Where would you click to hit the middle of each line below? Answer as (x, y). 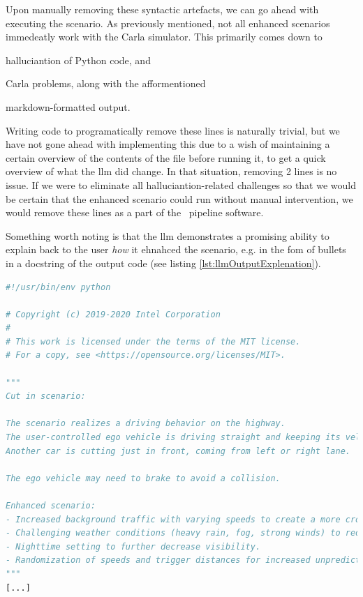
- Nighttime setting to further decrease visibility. (133, 546)
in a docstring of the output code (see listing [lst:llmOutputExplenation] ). (163, 263)
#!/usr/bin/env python (58, 287)
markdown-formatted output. (68, 106)
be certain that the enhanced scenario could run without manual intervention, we (179, 198)
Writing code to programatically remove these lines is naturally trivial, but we (173, 130)
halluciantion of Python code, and (78, 60)
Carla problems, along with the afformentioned (106, 83)
